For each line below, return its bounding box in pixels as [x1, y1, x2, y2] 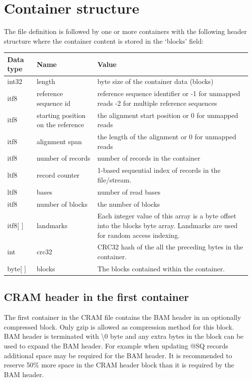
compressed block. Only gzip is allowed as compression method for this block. [4, 321, 234, 331]
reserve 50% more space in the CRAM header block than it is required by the [4, 360, 235, 370]
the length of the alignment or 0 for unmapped [97, 131, 236, 141]
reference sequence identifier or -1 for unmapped [97, 88, 240, 99]
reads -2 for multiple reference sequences [97, 98, 217, 108]
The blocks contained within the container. [97, 263, 225, 273]
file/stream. [97, 174, 132, 184]
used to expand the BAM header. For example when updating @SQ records [4, 340, 228, 350]
